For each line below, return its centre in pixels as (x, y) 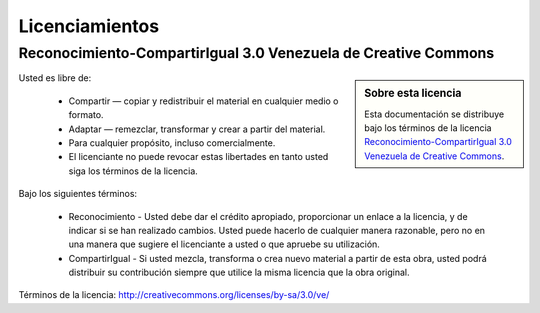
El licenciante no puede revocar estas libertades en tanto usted (198, 157)
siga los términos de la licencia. (133, 171)
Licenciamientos (89, 26)
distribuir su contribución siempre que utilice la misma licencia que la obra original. (239, 272)
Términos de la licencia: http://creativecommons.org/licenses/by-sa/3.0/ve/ (174, 295)
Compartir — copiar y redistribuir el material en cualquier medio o (203, 101)
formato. (86, 115)
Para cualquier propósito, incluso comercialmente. (172, 142)
